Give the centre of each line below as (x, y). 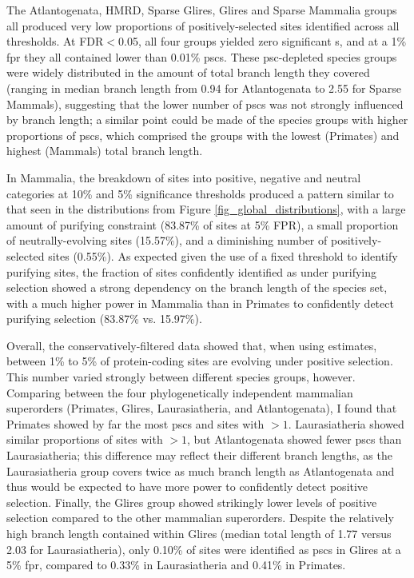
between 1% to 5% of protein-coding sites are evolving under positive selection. (200, 361)
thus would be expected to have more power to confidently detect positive (187, 486)
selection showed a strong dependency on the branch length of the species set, (197, 287)
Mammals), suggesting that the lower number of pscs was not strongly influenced (205, 104)
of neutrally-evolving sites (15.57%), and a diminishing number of (167, 240)
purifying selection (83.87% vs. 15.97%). (104, 319)
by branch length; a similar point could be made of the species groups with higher (207, 120)
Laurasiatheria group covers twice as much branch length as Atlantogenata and (201, 470)
